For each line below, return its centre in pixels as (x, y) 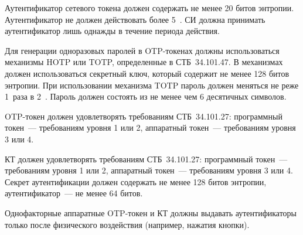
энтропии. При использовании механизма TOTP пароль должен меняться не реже (152, 85)
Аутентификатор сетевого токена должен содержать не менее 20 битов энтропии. (149, 8)
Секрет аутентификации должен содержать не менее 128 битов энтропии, (136, 181)
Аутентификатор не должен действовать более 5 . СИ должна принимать (135, 19)
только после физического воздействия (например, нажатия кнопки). (127, 224)
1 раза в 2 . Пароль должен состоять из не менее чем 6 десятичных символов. (146, 96)
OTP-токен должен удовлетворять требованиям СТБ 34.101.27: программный (144, 116)
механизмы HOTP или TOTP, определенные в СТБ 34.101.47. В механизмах (144, 62)
